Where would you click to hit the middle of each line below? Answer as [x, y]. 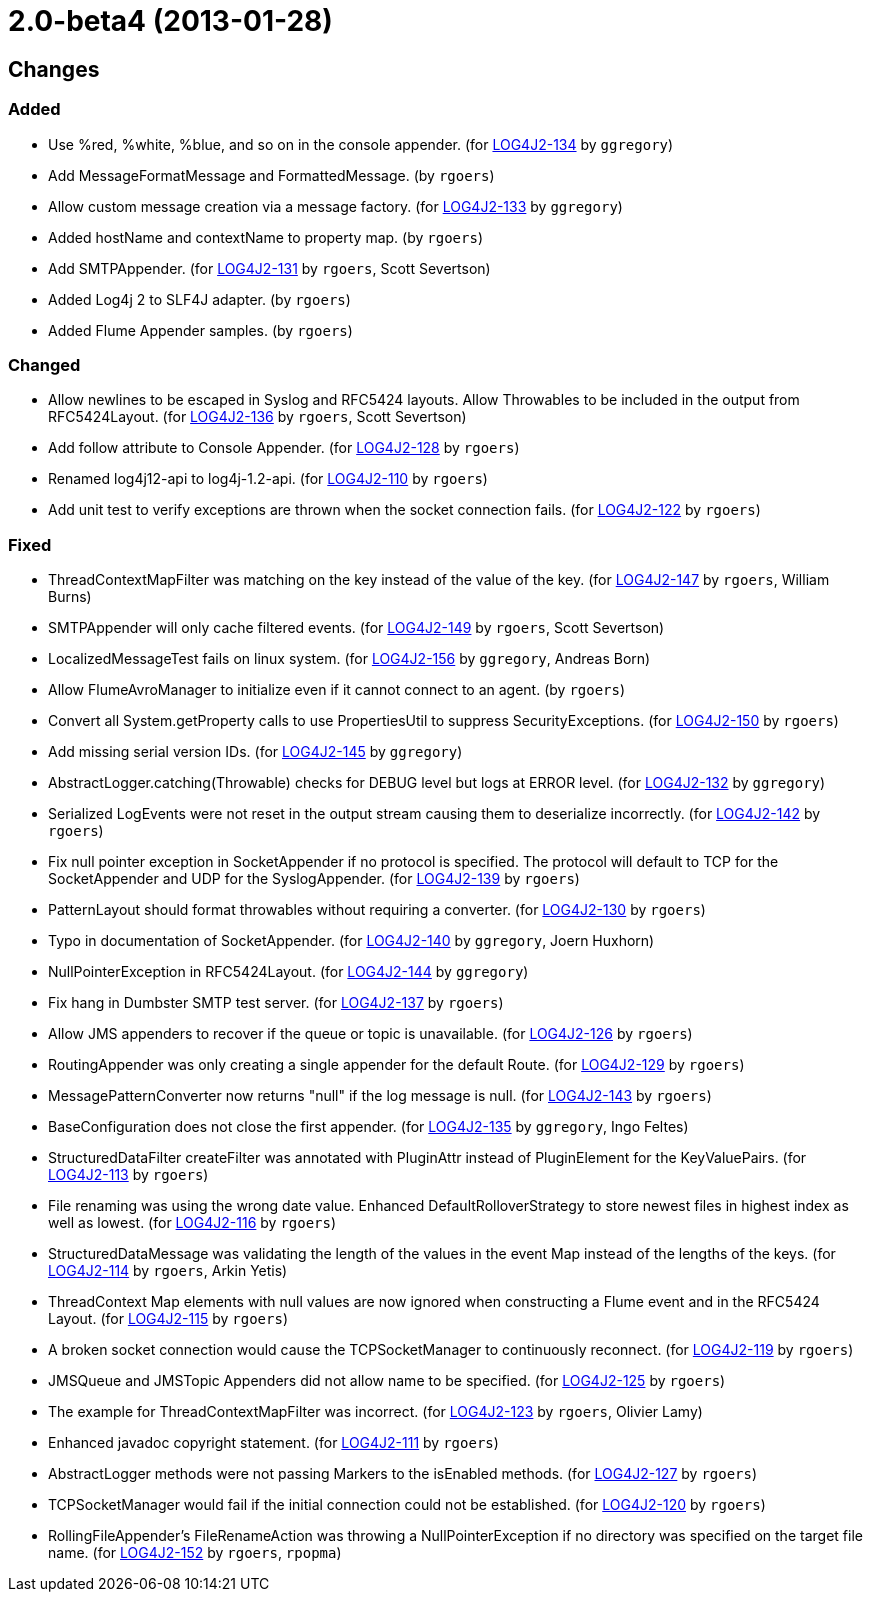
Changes [54, 69]
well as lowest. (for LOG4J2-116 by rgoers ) [192, 1223]
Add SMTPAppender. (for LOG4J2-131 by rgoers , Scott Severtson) [269, 268]
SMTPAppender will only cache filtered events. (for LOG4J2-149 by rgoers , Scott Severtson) [356, 628]
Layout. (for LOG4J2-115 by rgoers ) [168, 1319]
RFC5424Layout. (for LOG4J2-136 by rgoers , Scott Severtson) [257, 417]
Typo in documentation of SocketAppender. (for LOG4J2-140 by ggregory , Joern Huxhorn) [351, 941]
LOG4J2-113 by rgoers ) [128, 1175]
